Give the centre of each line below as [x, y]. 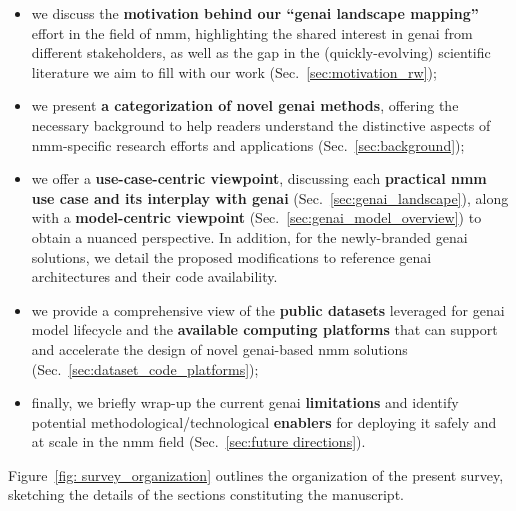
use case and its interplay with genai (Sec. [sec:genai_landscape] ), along [270, 197]
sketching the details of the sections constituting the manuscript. [206, 494]
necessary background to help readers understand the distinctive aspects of [261, 124]
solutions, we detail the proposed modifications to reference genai [231, 256]
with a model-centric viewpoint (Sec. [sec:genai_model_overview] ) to [256, 217]
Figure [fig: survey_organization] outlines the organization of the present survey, [256, 474]
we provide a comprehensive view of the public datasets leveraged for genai [268, 309]
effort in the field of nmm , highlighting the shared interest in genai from [252, 32]
